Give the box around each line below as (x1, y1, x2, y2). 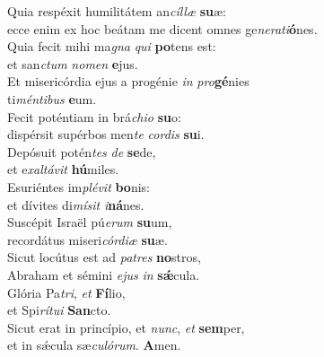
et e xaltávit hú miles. (7, 160, 119, 178)
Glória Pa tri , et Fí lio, (7, 283, 126, 301)
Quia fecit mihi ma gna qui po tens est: (7, 37, 216, 56)
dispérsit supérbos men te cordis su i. (7, 125, 205, 144)
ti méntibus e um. (7, 89, 97, 108)
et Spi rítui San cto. (7, 300, 111, 319)
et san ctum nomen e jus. (7, 54, 138, 73)
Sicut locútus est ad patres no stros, (7, 248, 201, 266)
